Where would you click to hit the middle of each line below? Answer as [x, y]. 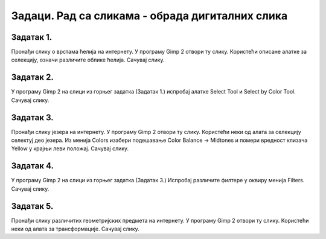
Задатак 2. [32, 78]
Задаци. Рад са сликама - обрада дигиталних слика [149, 16]
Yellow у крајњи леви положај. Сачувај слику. [70, 148]
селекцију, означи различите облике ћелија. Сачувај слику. [88, 60]
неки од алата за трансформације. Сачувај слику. [75, 229]
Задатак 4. [33, 166]
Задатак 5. [32, 206]
